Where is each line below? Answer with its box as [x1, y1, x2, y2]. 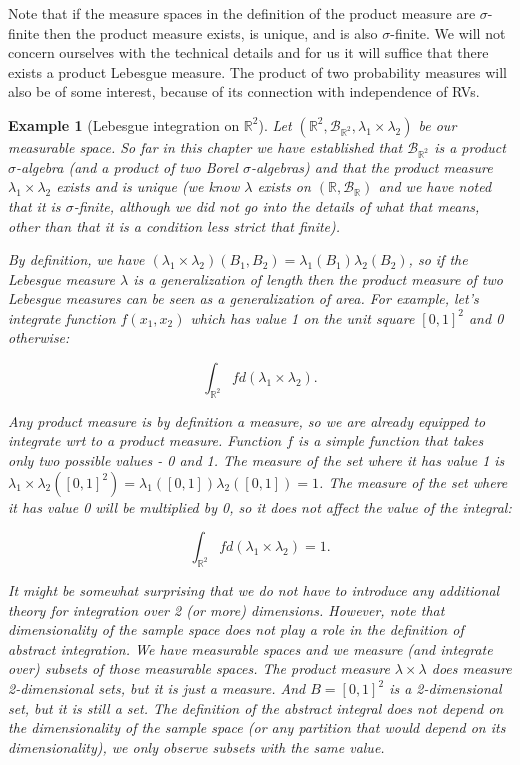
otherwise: [8, 327, 70, 348]
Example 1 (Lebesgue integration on [8, 114, 240, 135]
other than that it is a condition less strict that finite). [8, 215, 341, 236]
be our [418, 114, 457, 135]
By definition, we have [8, 249, 145, 270]
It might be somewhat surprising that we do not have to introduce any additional [8, 580, 500, 601]
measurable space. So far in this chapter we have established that [8, 136, 403, 157]
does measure [431, 658, 512, 679]
